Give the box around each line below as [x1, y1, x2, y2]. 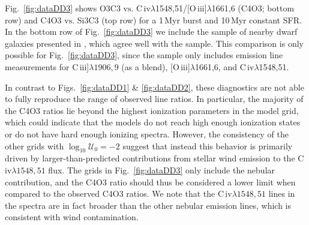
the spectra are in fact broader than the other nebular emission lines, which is [5, 199, 292, 211]
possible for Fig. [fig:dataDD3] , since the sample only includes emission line [5, 49, 283, 61]
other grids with [5, 139, 64, 152]
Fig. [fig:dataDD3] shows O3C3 [5, 2, 121, 14]
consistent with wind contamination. [5, 211, 139, 223]
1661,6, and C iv [194, 60, 254, 73]
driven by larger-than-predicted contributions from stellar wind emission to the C [5, 152, 304, 164]
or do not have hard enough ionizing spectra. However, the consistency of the [5, 127, 289, 140]
